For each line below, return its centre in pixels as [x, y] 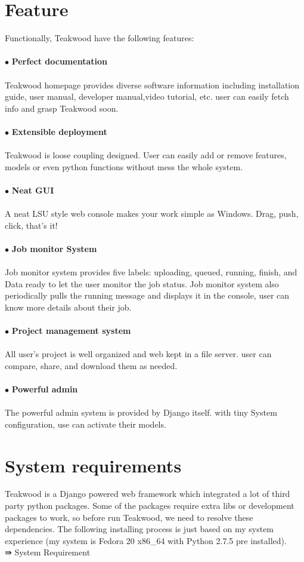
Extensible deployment [59, 131]
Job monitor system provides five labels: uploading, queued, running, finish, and [151, 272]
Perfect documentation [59, 61]
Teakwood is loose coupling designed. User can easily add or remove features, [146, 155]
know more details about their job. [68, 307]
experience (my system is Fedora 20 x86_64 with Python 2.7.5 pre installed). [146, 540]
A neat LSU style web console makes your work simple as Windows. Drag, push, [152, 214]
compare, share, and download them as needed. [91, 365]
